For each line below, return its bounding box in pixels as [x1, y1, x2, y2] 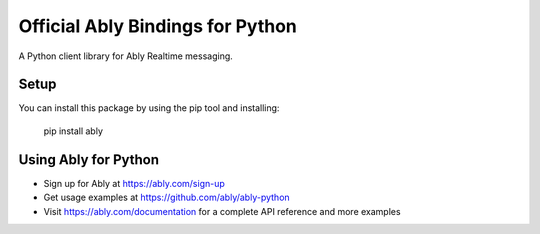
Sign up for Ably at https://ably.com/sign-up [43, 177, 225, 189]
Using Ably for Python [18, 151, 160, 168]
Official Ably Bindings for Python [18, 15, 297, 37]
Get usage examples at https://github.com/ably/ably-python [43, 191, 290, 204]
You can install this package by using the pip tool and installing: [18, 102, 280, 114]
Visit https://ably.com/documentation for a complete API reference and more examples [43, 205, 401, 217]
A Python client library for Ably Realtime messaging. [18, 50, 234, 62]
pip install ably [43, 125, 104, 137]
